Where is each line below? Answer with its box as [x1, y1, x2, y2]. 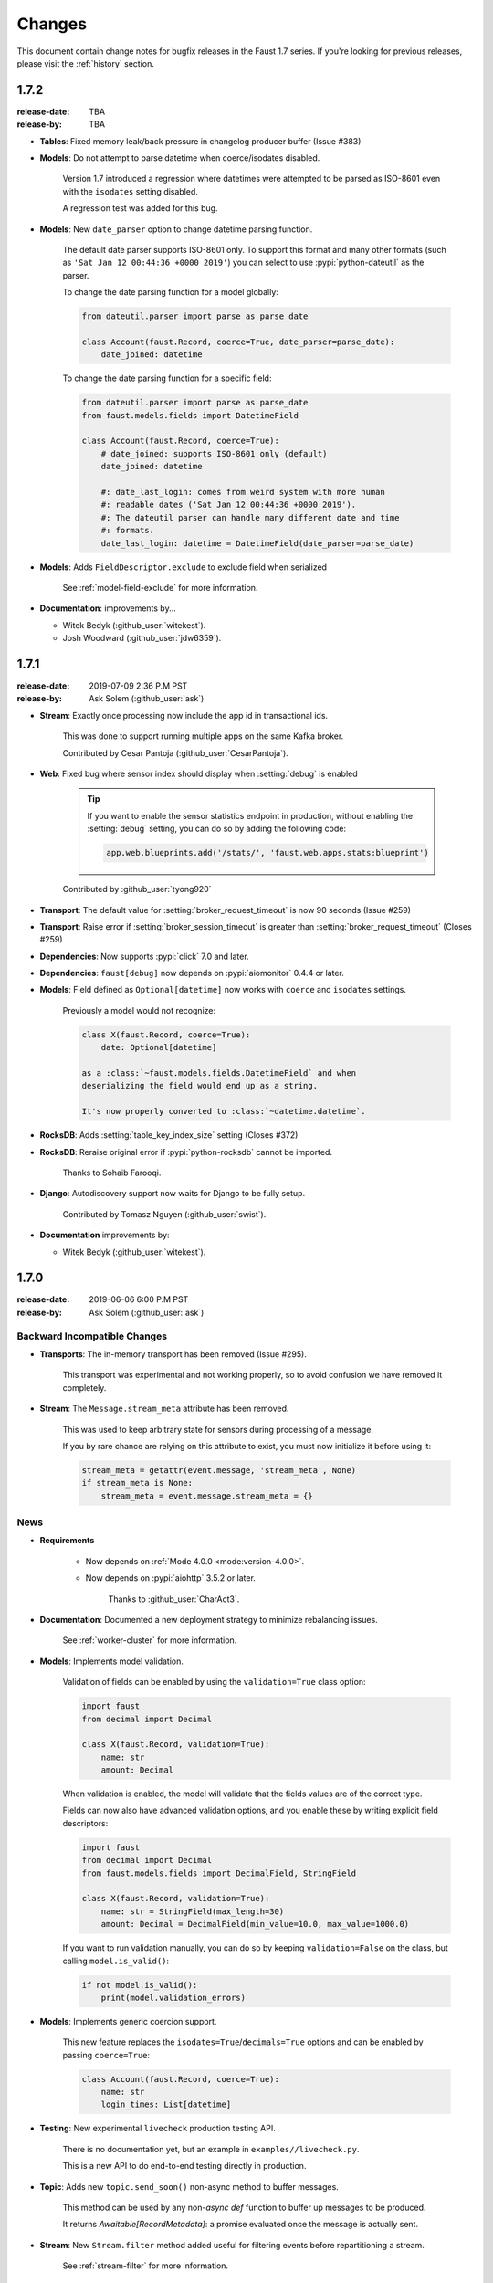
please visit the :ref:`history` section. [16, 58, 155, 68]
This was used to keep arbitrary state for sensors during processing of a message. [62, 1424, 374, 1435]
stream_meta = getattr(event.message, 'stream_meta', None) [81, 1465, 357, 1475]
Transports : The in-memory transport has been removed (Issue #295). [39, 1348, 308, 1360]
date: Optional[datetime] [100, 1042, 217, 1053]
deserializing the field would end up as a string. [81, 1080, 319, 1091]
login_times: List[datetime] [100, 2099, 232, 2109]
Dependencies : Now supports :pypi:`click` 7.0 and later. [39, 951, 250, 962]
